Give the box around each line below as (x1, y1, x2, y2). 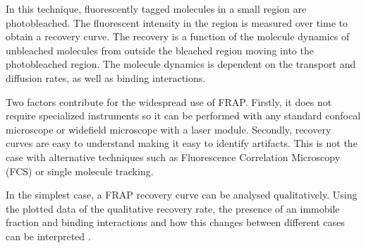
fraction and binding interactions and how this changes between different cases (6, 215, 345, 230)
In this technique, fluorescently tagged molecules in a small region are (6, 1, 307, 16)
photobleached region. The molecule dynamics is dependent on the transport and (6, 57, 356, 71)
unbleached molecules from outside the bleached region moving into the (6, 42, 314, 57)
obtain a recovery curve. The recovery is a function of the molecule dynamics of (6, 29, 350, 44)
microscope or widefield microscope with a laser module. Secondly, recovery (6, 122, 331, 136)
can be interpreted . (6, 228, 91, 243)
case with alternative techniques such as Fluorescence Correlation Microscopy (6, 149, 341, 164)
